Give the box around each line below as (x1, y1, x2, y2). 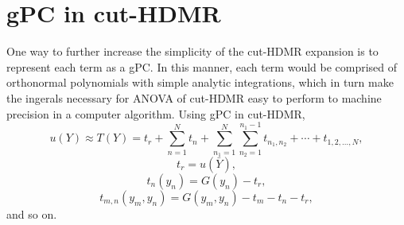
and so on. (6, 206, 57, 223)
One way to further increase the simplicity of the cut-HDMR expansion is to (6, 43, 379, 60)
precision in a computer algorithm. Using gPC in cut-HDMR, (6, 105, 305, 122)
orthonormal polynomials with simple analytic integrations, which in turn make (6, 74, 394, 91)
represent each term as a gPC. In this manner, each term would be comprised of (6, 58, 398, 75)
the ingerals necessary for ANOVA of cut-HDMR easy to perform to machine (6, 89, 382, 106)
